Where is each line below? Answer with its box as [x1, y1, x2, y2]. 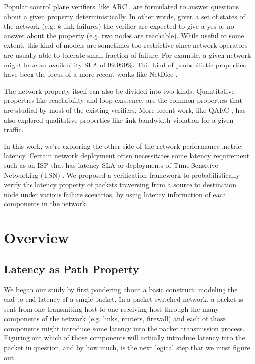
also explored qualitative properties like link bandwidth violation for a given [4, 114, 234, 125]
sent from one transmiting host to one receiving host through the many [4, 303, 219, 314]
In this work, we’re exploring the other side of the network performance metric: [4, 140, 243, 151]
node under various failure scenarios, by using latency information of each [4, 189, 226, 199]
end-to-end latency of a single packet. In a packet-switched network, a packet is [4, 294, 243, 304]
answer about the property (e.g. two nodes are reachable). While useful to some [4, 30, 244, 40]
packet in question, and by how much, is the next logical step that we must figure [4, 342, 250, 353]
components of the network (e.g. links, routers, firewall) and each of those [4, 313, 226, 324]
